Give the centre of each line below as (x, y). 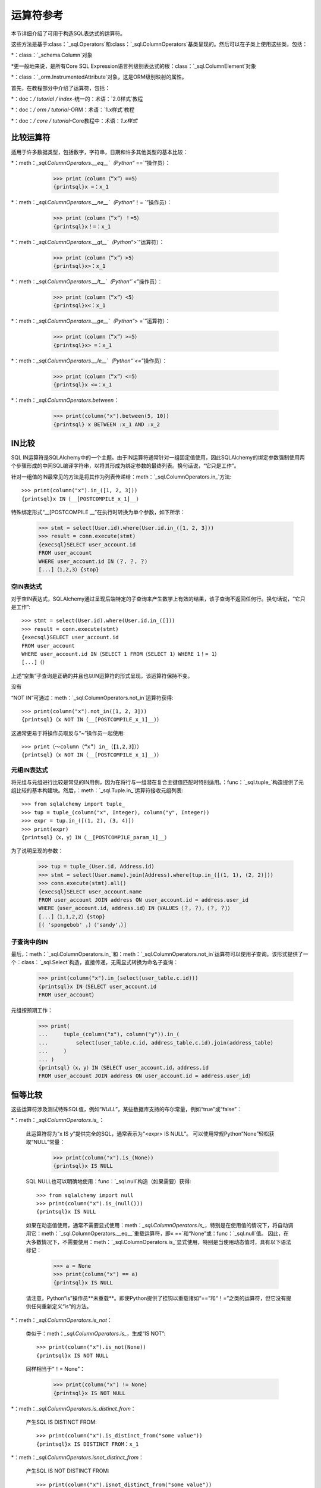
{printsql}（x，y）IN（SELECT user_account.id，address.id (124, 1067)
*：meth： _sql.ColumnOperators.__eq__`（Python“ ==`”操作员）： (91, 162)
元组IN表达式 (29, 770)
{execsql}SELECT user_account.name (90, 892)
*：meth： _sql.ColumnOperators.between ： (65, 400)
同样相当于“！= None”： (56, 1369)
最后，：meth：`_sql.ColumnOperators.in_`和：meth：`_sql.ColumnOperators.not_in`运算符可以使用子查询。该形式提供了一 (160, 954)
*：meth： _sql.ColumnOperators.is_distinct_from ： (73, 1408)
